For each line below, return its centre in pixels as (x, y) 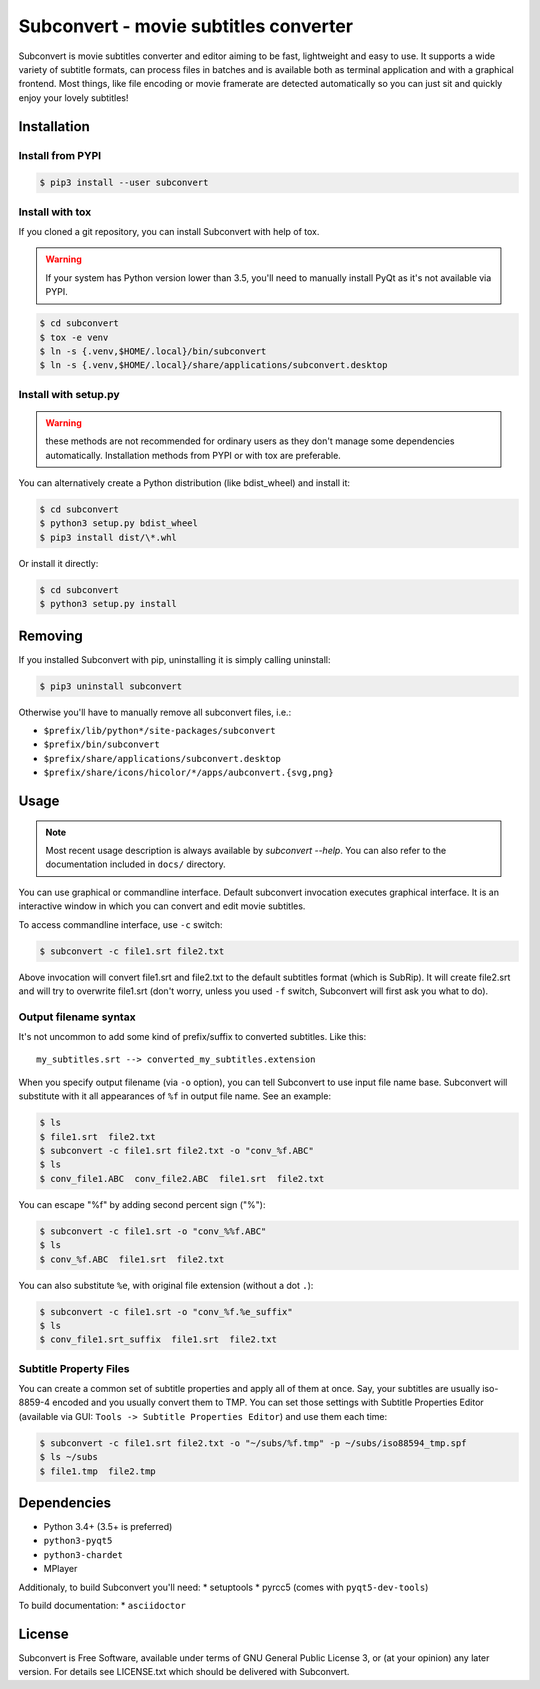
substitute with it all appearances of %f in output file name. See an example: (175, 1096)
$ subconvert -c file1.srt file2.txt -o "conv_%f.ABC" (176, 1151)
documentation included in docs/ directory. (136, 864)
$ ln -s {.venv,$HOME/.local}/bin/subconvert (153, 351)
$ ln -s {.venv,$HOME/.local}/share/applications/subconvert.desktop (213, 365)
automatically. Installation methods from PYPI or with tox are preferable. (193, 455)
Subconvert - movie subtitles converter (186, 26)
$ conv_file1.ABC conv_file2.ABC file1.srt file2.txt (182, 1178)
